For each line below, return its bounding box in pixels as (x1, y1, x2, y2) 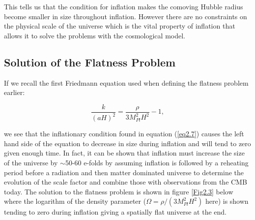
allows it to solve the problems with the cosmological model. (4, 30, 185, 40)
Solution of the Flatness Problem (4, 54, 176, 69)
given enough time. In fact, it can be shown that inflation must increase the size (4, 148, 245, 158)
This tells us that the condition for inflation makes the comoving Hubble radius (4, 1, 243, 11)
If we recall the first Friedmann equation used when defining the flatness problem (4, 77, 249, 88)
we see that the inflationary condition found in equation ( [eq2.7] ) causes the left (4, 128, 244, 139)
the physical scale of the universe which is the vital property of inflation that (4, 21, 235, 31)
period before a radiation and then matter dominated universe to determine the (4, 167, 244, 177)
